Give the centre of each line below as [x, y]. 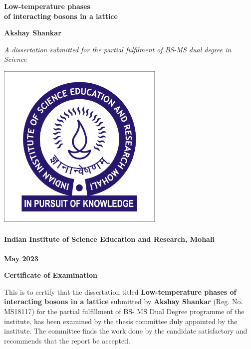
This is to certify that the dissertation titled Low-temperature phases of [120, 291]
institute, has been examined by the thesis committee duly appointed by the [121, 321]
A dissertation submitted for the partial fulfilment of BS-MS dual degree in [118, 49]
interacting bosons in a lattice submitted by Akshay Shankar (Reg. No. [124, 301]
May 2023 [21, 258]
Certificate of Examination [51, 275]
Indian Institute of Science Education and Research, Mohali [109, 239]
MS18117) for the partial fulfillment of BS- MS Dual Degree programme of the [124, 311]
